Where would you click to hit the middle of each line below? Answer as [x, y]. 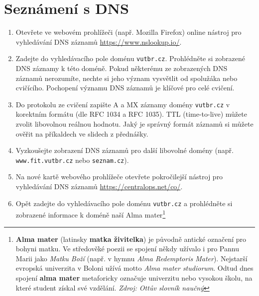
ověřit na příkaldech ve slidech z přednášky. [82, 133]
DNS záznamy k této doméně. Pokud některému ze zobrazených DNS [122, 68]
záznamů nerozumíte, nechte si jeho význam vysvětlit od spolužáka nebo [127, 78]
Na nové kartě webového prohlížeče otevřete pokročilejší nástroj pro [119, 177]
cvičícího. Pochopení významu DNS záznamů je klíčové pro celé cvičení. [125, 88]
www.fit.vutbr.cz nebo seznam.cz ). [72, 160]
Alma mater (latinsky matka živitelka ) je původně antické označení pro [131, 239]
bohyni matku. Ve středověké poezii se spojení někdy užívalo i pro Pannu [127, 249]
